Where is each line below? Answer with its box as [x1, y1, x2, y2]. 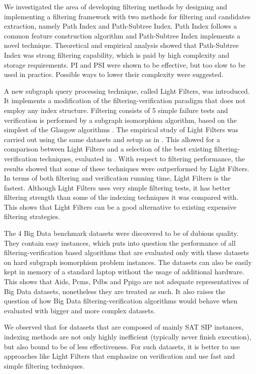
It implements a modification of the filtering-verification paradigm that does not [4, 95, 246, 106]
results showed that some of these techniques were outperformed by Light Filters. [4, 163, 250, 173]
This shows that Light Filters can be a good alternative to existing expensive [4, 201, 236, 212]
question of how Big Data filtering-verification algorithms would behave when [4, 296, 238, 306]
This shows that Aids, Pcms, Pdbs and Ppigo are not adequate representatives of [4, 276, 249, 287]
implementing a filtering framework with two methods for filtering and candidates [4, 11, 251, 21]
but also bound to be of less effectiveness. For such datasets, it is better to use [4, 341, 240, 351]
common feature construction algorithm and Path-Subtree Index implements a [4, 30, 241, 40]
